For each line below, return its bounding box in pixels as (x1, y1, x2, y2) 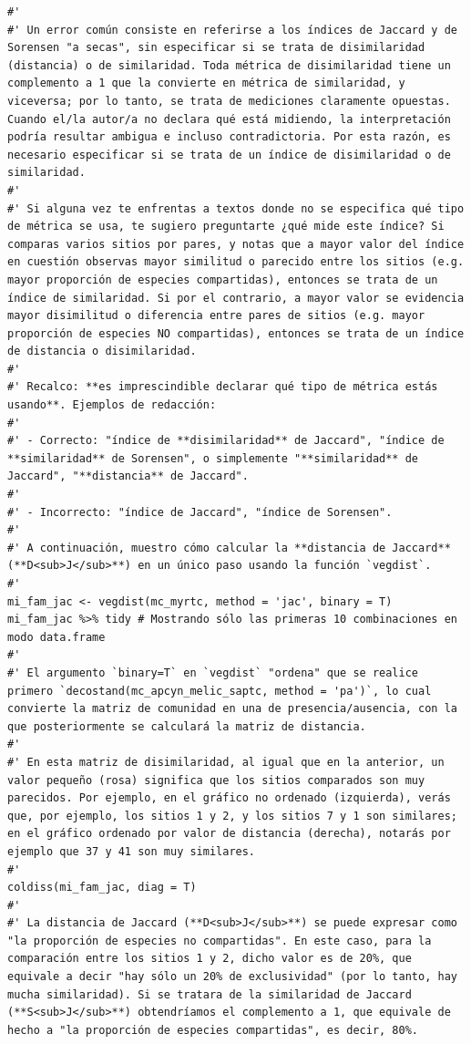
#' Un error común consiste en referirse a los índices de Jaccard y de (7, 23, 457, 36)
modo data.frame (7, 630, 106, 644)
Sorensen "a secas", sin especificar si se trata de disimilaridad (7, 41, 425, 55)
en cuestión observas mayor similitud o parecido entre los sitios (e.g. (7, 255, 465, 269)
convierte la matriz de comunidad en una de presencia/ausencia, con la (7, 702, 457, 716)
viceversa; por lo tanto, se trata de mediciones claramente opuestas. (7, 94, 451, 108)
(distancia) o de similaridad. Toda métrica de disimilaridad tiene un (7, 58, 451, 72)
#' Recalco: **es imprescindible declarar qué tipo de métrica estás (7, 380, 438, 394)
